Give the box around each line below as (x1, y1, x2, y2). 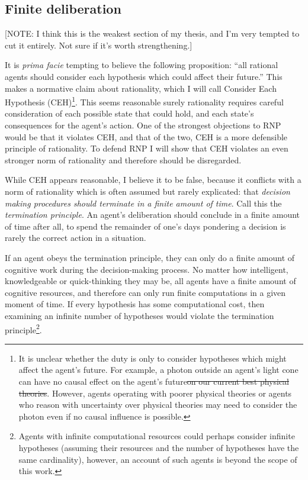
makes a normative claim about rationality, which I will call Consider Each (5, 82, 277, 94)
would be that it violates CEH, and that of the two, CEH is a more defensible (5, 130, 288, 143)
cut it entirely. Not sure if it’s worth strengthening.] (5, 38, 192, 51)
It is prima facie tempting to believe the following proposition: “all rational (5, 59, 278, 71)
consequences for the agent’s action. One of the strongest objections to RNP (5, 119, 281, 131)
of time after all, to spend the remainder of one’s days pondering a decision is (5, 220, 286, 232)
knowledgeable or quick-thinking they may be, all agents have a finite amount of (5, 275, 296, 287)
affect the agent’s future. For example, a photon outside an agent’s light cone (18, 363, 299, 376)
